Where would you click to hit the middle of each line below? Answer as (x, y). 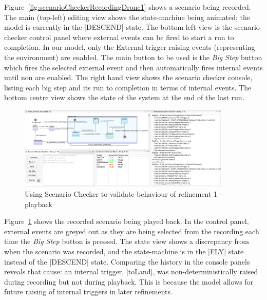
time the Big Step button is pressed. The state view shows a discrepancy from (127, 241)
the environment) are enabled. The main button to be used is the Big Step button (133, 57)
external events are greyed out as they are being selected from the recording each (132, 231)
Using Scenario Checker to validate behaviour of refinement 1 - (123, 193)
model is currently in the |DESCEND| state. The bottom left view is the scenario (132, 27)
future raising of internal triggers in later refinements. (88, 292)
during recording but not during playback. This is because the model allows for (129, 281)
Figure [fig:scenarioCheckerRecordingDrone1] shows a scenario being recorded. (128, 7)
